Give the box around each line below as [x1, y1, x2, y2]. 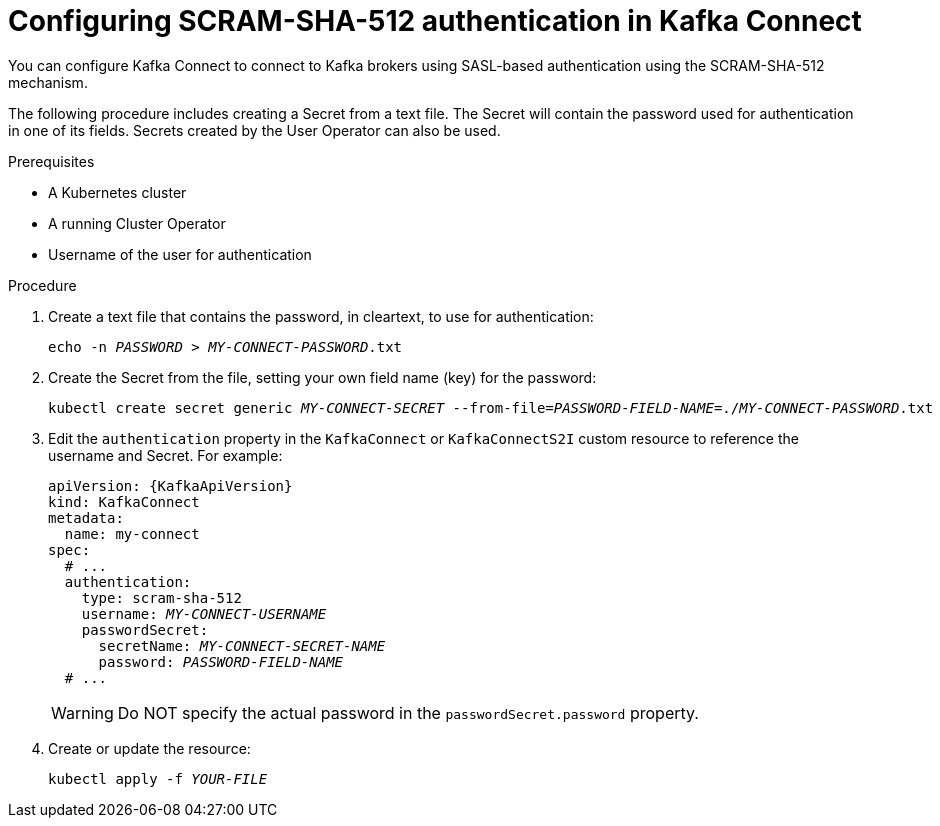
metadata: [48, 509, 124, 526]
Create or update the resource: [48, 739, 251, 757]
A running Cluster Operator [48, 214, 226, 232]
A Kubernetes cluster [48, 183, 187, 201]
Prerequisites [8, 152, 95, 170]
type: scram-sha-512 [81, 589, 242, 606]
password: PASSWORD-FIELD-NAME [98, 653, 344, 670]
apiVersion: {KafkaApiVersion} [48, 477, 293, 494]
